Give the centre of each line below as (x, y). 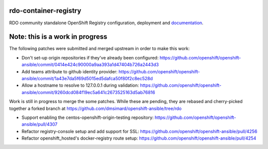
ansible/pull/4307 (39, 124)
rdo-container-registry (45, 11)
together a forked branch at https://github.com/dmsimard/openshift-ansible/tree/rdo (96, 108)
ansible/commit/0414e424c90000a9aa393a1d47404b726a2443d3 (90, 65)
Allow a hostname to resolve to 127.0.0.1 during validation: (80, 85)
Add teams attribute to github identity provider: (69, 71)
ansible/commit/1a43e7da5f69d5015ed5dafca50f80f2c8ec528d (87, 78)
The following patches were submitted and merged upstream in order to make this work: (100, 49)
